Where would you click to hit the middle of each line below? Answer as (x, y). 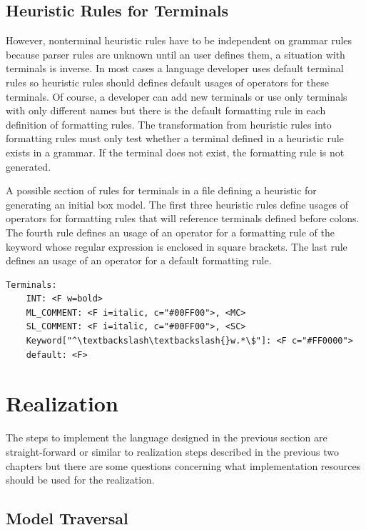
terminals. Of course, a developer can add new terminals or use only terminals (177, 96)
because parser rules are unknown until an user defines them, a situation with (176, 54)
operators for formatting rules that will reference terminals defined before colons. (183, 218)
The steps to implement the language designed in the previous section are (167, 437)
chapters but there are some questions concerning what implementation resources (183, 465)
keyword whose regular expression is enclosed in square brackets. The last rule (177, 246)
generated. (29, 166)
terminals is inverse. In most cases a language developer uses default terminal (175, 68)
